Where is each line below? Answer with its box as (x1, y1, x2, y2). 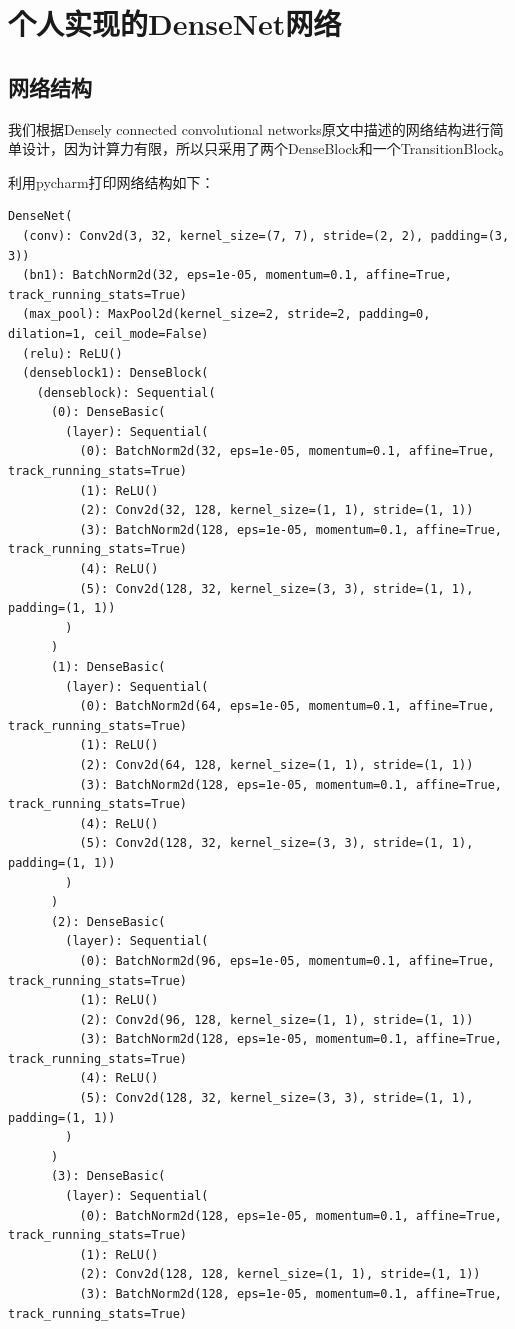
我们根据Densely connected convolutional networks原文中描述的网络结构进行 (8, 118, 490, 139)
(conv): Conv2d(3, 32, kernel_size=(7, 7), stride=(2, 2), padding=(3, (22, 228, 510, 243)
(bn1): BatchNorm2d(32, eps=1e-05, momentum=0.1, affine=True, (22, 268, 452, 283)
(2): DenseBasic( (50, 914, 166, 929)
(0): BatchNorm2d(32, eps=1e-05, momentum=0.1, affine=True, (79, 444, 495, 459)
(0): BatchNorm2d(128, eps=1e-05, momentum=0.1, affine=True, (79, 1208, 502, 1223)
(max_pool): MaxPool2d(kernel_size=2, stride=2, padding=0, (22, 307, 431, 322)
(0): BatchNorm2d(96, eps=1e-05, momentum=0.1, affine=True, (79, 953, 495, 968)
